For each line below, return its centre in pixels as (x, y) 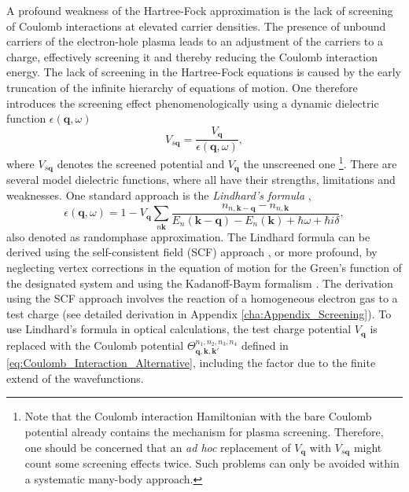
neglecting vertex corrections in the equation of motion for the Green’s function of (204, 267)
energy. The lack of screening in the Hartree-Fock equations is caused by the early (204, 72)
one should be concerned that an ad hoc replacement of (158, 447)
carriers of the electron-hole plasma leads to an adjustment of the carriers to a (195, 41)
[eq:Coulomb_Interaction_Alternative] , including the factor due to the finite (191, 363)
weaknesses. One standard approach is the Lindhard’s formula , (159, 195)
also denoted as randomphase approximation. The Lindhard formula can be (188, 236)
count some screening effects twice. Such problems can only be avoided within (212, 463)
